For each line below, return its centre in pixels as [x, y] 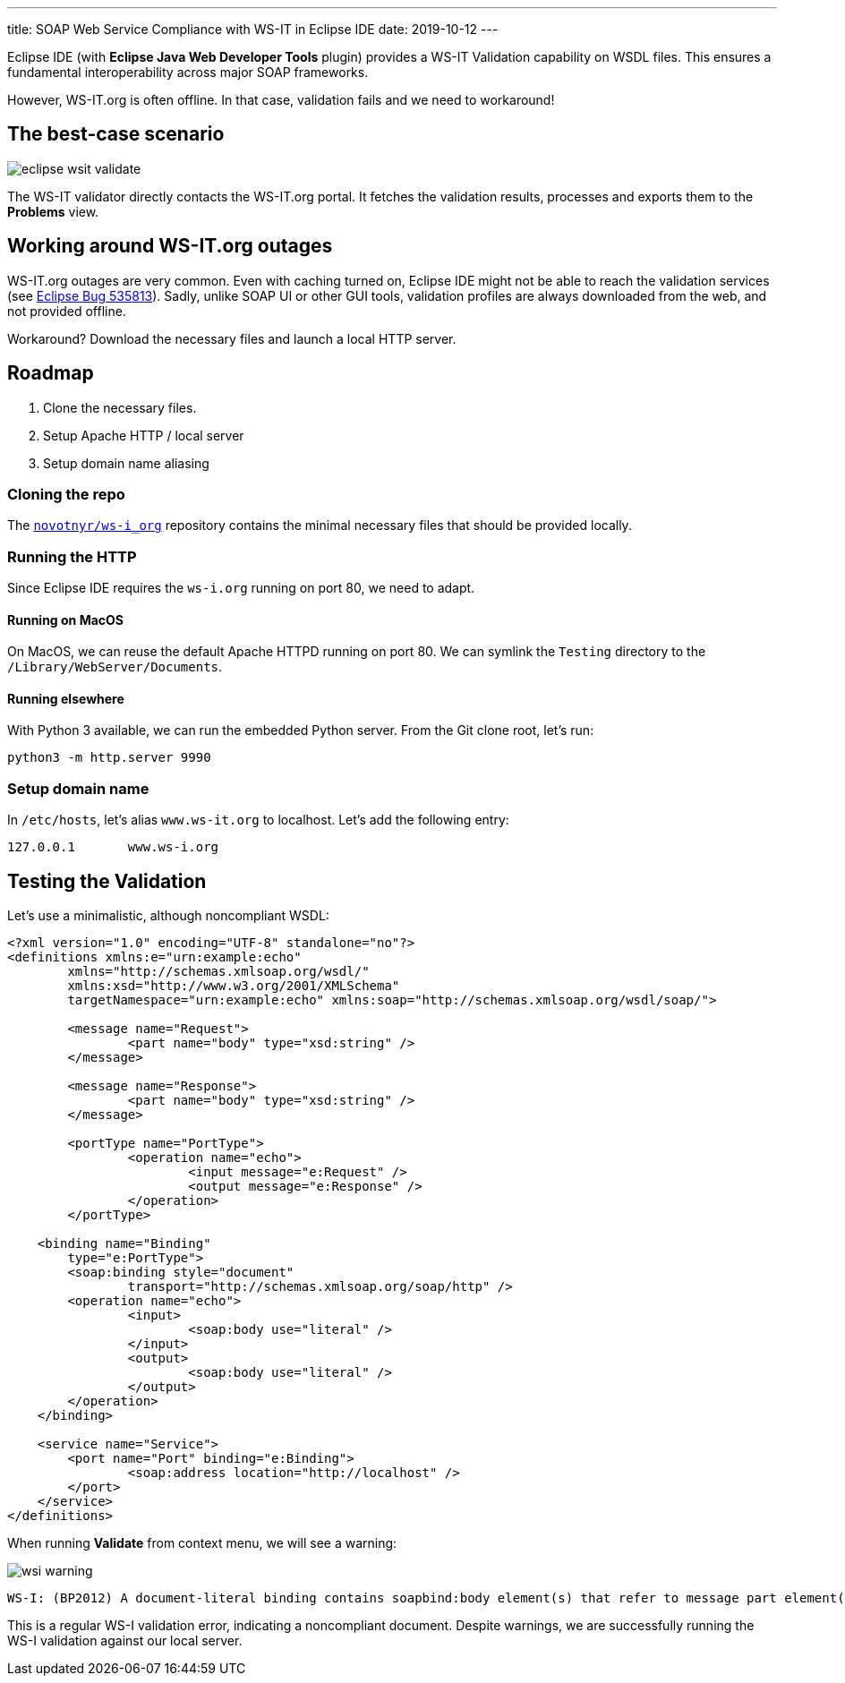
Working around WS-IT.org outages [170, 246]
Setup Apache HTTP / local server [144, 435]
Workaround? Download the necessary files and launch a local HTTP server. [232, 338]
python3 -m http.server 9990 [109, 758]
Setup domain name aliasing [126, 463]
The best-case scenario [116, 134]
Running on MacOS [65, 619]
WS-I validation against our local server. [125, 1641]
